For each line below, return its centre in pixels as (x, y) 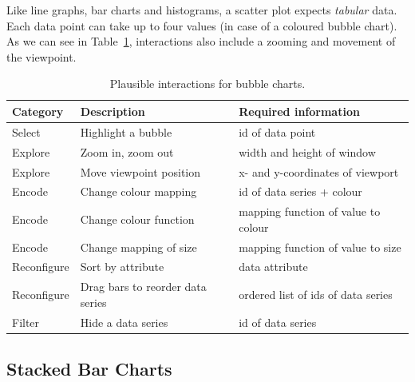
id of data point (277, 131)
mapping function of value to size (320, 247)
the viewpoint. (41, 56)
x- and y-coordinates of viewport (319, 171)
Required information (299, 111)
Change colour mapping (138, 191)
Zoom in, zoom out (127, 151)
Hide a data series (124, 322)
